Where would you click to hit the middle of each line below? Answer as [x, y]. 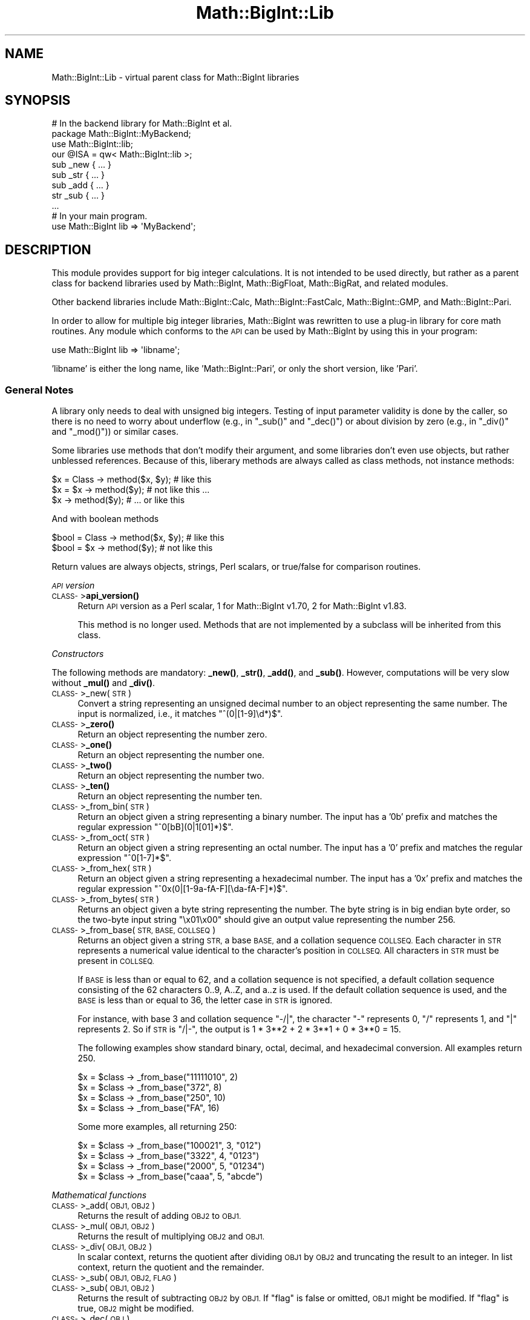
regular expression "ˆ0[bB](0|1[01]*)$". [155, 827]
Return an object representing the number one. [171, 755]
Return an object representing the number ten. [170, 796]
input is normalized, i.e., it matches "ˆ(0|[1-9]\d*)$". [180, 714]
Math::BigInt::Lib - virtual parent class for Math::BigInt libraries [175, 77]
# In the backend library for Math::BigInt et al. [142, 124]
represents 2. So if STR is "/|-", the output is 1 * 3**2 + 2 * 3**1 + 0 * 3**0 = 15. [239, 1029]
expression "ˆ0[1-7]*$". [124, 858]
